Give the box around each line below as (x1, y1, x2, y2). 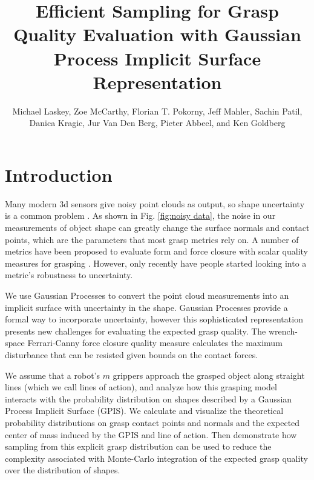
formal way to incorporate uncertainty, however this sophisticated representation (5, 313, 303, 325)
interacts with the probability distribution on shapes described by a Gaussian (5, 392, 292, 405)
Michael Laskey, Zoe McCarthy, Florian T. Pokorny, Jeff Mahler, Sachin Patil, (12, 104, 303, 117)
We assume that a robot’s (5, 368, 100, 381)
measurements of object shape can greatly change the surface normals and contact (5, 221, 310, 233)
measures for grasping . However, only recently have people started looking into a (5, 256, 307, 269)
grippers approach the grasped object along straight (113, 368, 305, 381)
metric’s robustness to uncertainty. (5, 268, 133, 281)
